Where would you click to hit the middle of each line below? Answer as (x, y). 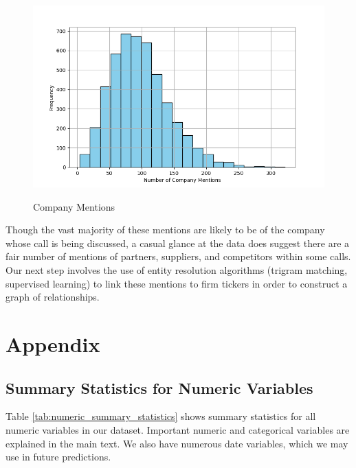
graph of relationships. (53, 297)
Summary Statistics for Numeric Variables (159, 387)
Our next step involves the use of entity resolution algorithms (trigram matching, (177, 269)
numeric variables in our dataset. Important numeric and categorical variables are (178, 429)
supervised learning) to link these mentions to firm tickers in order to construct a (177, 283)
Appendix (53, 343)
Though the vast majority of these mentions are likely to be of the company (165, 230)
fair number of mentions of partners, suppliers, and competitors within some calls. (178, 256)
